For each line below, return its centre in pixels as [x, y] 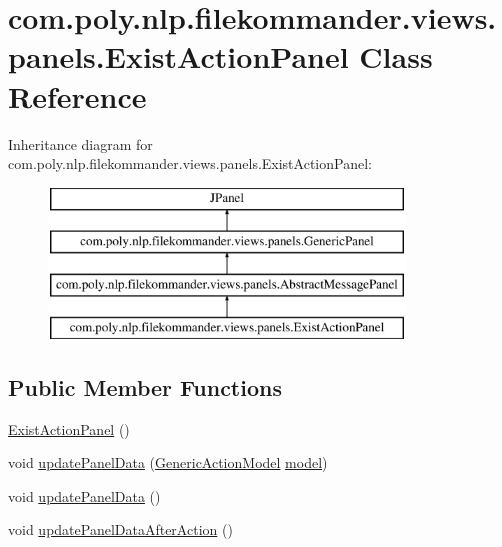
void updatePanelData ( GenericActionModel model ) [168, 462]
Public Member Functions [145, 386]
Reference [77, 95]
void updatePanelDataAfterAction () [120, 529]
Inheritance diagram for [80, 143]
